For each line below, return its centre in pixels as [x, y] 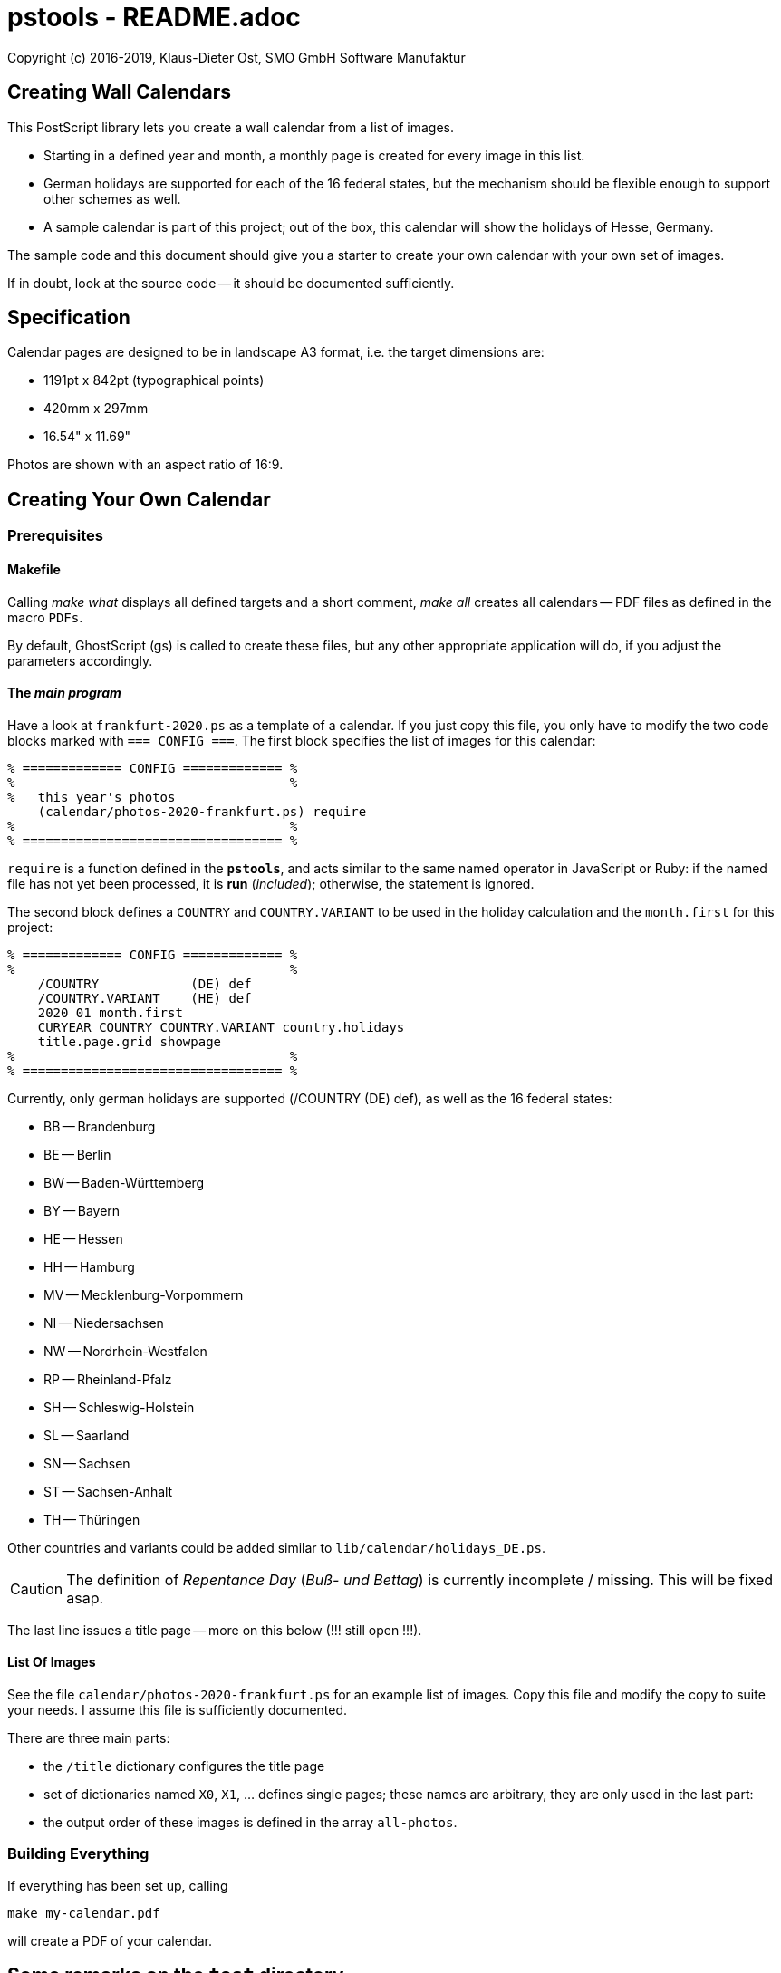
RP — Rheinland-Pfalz [108, 1379]
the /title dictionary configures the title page [184, 1766]
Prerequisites [55, 536]
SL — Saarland [87, 1435]
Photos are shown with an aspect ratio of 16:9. [145, 465]
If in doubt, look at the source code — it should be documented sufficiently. [231, 283]
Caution [37, 1588]
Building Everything [78, 1854]
